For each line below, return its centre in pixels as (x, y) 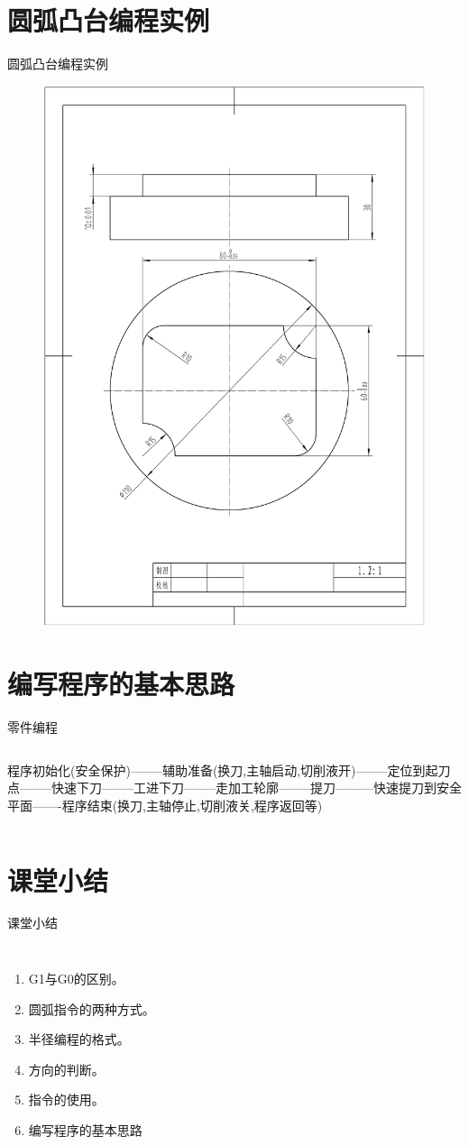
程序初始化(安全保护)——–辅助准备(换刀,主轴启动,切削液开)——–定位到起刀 (229, 769)
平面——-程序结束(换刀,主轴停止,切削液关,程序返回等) (165, 805)
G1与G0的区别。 (76, 979)
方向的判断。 (66, 1069)
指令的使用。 (66, 1099)
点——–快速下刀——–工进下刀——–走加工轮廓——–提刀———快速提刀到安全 (234, 788)
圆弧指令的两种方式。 (92, 1008)
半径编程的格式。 (79, 1039)
